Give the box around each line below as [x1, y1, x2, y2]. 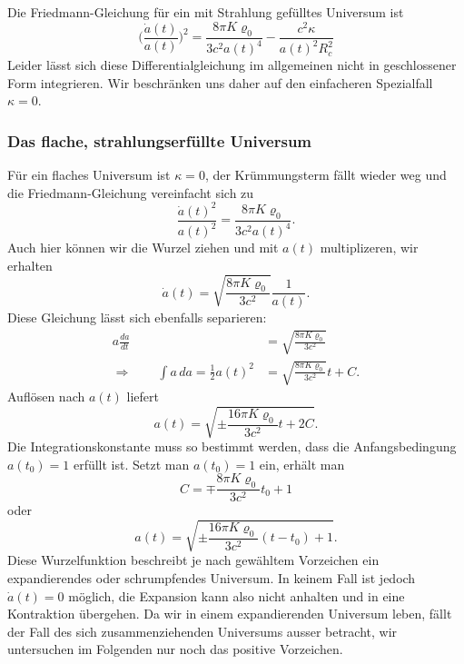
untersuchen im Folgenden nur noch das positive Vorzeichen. [7, 639, 343, 659]
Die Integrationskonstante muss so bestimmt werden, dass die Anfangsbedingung [7, 437, 457, 456]
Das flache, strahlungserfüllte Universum [7, 129, 312, 152]
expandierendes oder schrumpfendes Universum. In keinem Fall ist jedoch [7, 568, 416, 587]
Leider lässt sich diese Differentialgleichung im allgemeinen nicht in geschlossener [7, 55, 457, 74]
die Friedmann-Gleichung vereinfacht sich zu [7, 183, 254, 202]
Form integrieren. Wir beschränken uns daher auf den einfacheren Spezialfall [7, 73, 433, 92]
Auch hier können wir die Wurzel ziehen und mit [7, 238, 279, 257]
